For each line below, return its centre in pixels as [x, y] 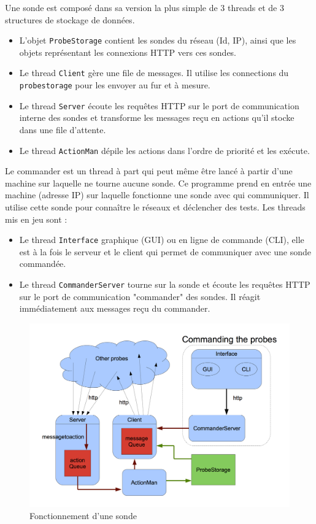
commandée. [43, 264]
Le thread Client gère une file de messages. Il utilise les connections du [154, 73]
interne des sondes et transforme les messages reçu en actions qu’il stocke [157, 118]
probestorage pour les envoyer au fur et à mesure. [115, 85]
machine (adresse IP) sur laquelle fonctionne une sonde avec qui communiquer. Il [157, 195]
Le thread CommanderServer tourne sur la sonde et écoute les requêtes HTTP [165, 284]
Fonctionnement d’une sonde [83, 515]
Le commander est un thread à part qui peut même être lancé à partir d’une [149, 171]
